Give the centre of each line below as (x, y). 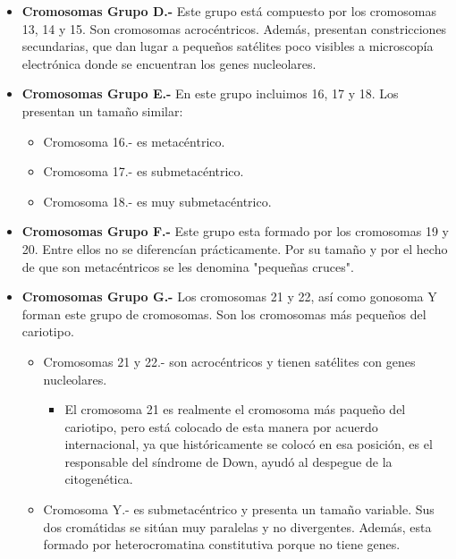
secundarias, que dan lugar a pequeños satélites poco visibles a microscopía (228, 46)
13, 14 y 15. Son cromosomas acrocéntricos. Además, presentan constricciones (234, 28)
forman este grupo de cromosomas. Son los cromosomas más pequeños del (224, 313)
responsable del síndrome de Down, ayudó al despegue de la (228, 461)
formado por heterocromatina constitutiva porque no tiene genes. (222, 544)
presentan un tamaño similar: (102, 110)
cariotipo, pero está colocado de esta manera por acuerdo (221, 426)
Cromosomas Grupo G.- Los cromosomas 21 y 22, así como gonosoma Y (229, 296)
